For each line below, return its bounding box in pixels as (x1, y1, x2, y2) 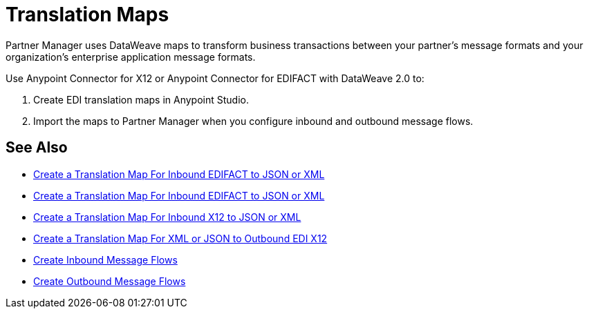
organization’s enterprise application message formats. (6, 50, 256, 63)
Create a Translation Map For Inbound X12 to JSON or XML (33, 210, 301, 223)
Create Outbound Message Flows (33, 275, 186, 287)
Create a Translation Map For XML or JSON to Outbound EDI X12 (33, 232, 328, 244)
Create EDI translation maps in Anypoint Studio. (33, 93, 249, 106)
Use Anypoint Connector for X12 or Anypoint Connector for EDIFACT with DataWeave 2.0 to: (6, 72, 424, 84)
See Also (6, 139, 68, 157)
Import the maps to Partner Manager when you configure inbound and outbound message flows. (33, 115, 474, 127)
